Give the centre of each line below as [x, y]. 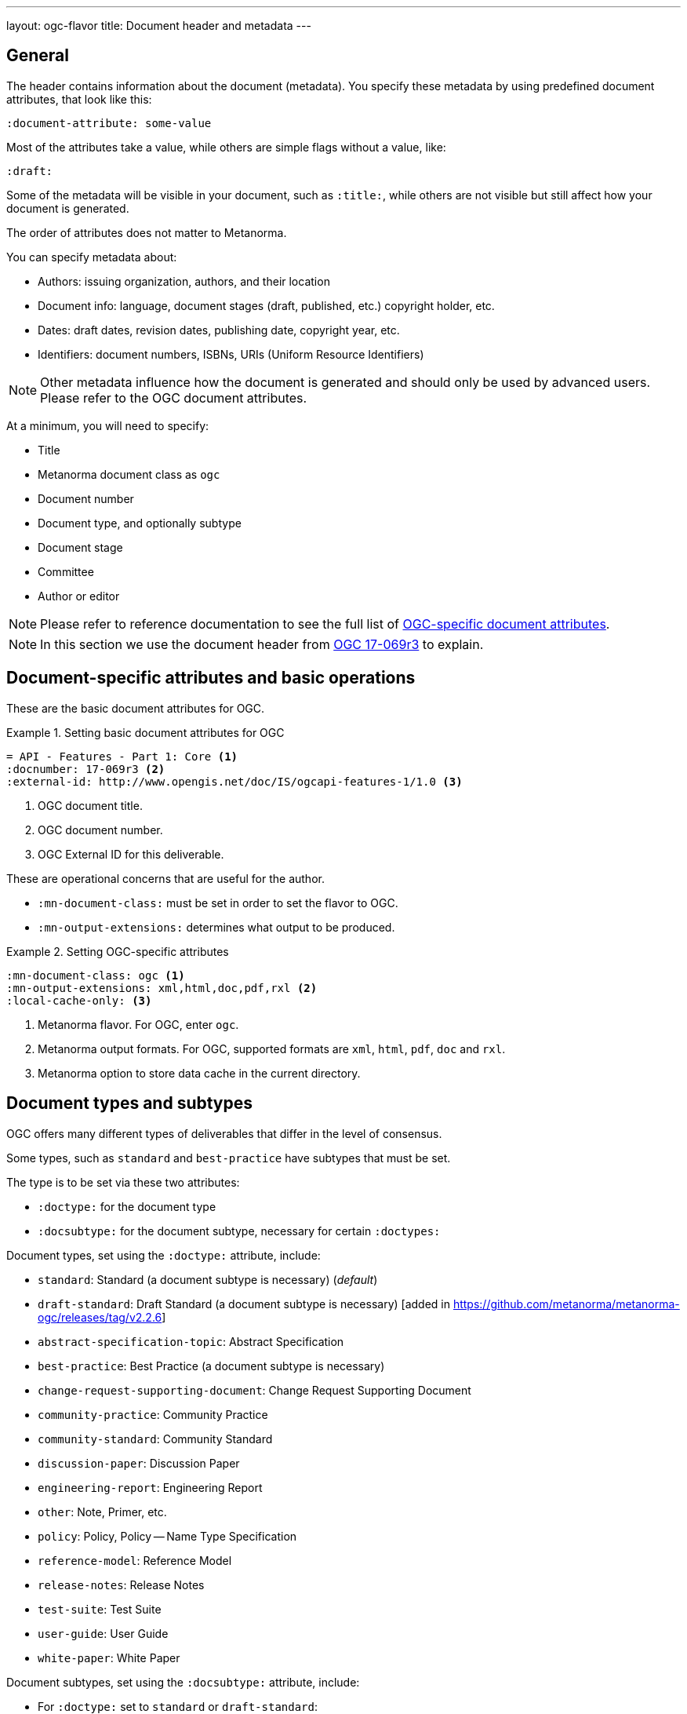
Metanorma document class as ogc [129, 474]
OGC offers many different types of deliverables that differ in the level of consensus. [224, 1133]
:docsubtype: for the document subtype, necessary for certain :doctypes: [239, 1231]
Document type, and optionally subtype [140, 523]
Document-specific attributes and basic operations [211, 678]
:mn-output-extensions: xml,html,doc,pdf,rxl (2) [162, 988]
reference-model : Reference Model [135, 1560]
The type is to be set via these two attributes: [123, 1182]
